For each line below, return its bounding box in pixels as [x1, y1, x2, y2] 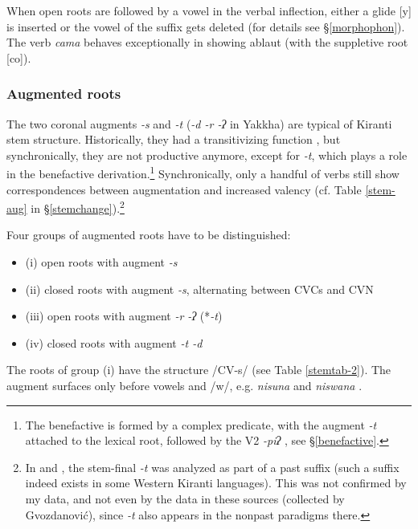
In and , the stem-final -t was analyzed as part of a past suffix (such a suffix [25, 458, 400, 475]
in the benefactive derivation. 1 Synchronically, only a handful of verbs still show [6, 163, 400, 182]
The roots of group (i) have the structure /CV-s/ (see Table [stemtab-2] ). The [6, 361, 391, 378]
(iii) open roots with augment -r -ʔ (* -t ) [25, 307, 223, 324]
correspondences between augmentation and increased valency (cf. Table [6, 181, 362, 197]
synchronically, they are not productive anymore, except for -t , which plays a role [6, 146, 408, 163]
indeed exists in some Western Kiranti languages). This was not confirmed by [25, 474, 407, 491]
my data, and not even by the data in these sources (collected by [25, 490, 345, 507]
